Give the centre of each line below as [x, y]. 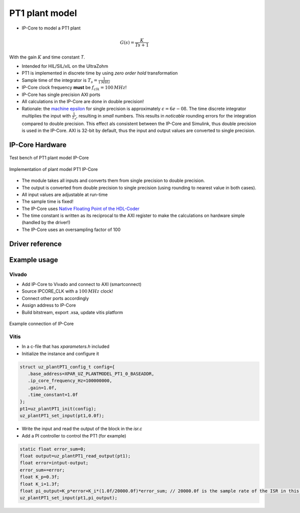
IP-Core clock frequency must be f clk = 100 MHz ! [74, 88]
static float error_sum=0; [53, 449]
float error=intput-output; [54, 463]
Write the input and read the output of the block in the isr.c [82, 429]
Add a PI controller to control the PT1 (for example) [74, 435]
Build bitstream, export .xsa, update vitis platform [72, 312]
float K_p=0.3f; [40, 477]
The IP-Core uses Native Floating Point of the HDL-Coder [80, 208]
